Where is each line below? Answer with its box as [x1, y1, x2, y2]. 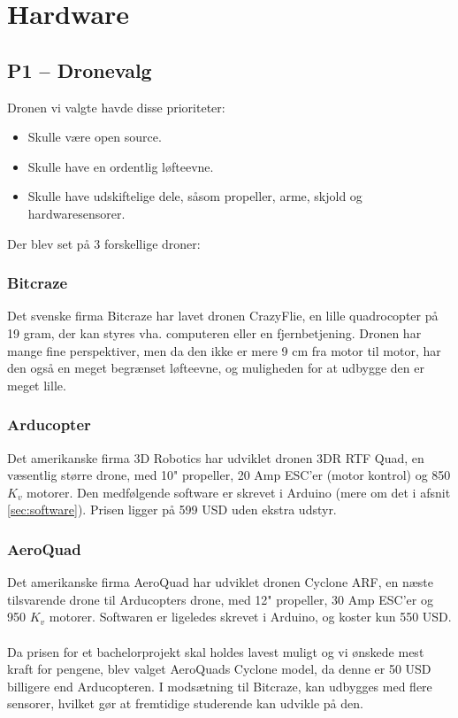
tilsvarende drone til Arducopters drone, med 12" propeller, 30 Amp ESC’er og [7, 590, 433, 608]
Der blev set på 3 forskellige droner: [7, 234, 201, 252]
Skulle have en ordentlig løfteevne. [27, 157, 214, 175]
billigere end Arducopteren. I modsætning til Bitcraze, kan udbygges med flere [7, 676, 432, 695]
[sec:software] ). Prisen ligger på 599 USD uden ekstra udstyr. [7, 500, 337, 519]
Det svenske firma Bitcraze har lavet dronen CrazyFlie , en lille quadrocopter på [7, 306, 439, 325]
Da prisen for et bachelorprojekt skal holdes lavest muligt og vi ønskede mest [7, 642, 424, 660]
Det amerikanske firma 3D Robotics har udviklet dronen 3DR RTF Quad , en [7, 448, 424, 467]
